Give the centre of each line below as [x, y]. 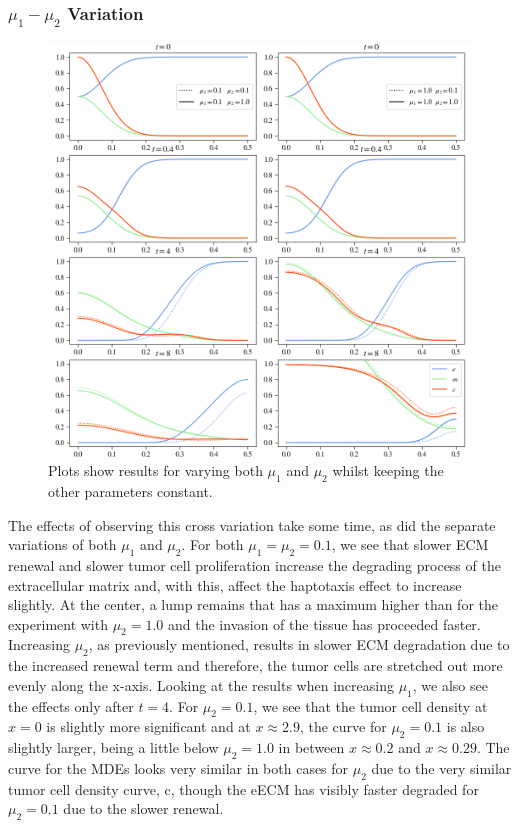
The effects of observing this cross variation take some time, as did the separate [252, 524]
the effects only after [71, 705]
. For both [212, 544]
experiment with [58, 623]
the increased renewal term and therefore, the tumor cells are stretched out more [255, 665]
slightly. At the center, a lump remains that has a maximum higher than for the [253, 604]
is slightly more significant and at [148, 726]
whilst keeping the [388, 470]
